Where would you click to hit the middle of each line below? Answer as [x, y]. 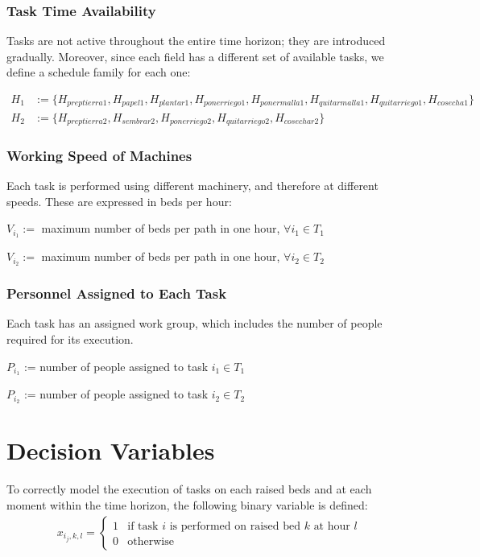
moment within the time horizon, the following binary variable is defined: [187, 504]
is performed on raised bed [235, 526]
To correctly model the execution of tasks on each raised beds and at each [189, 489]
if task [143, 526]
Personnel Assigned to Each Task [117, 293]
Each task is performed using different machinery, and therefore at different [192, 186]
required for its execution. [70, 338]
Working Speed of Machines [99, 155]
